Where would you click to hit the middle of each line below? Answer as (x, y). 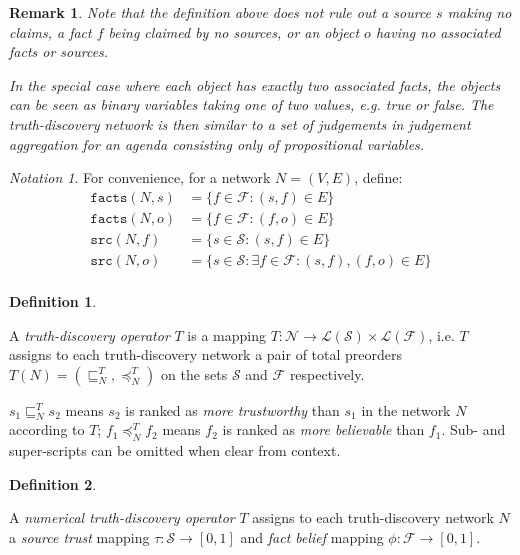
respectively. (327, 373)
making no (479, 12)
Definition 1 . (53, 300)
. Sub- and (473, 429)
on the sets (194, 373)
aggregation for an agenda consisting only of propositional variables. (217, 143)
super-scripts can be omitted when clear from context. (175, 450)
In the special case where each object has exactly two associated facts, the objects (255, 84)
